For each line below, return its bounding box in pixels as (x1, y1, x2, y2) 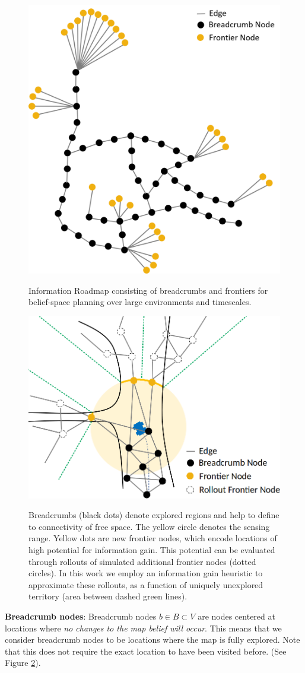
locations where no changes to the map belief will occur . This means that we (5, 621, 282, 634)
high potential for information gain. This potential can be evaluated (28, 544, 275, 556)
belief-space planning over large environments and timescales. (28, 296, 252, 308)
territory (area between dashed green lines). (28, 590, 188, 602)
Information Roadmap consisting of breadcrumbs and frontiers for (28, 284, 268, 296)
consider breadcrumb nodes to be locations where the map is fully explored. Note (5, 633, 300, 646)
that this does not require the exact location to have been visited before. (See (5, 645, 287, 657)
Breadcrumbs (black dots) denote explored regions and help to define (28, 509, 279, 521)
